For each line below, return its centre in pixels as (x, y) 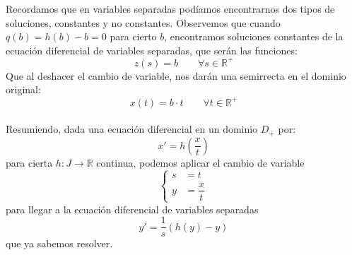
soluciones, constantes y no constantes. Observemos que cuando (143, 22)
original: (23, 89)
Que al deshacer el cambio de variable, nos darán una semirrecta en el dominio (176, 75)
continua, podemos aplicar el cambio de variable (200, 162)
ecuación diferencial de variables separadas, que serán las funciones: (152, 50)
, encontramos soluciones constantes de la (254, 36)
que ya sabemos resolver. (59, 243)
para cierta (29, 162)
